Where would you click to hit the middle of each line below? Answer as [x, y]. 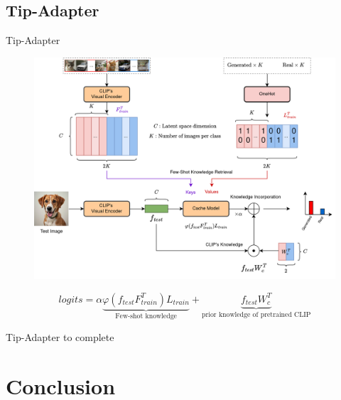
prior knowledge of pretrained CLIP [256, 314]
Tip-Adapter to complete [60, 337]
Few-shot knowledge [146, 317]
